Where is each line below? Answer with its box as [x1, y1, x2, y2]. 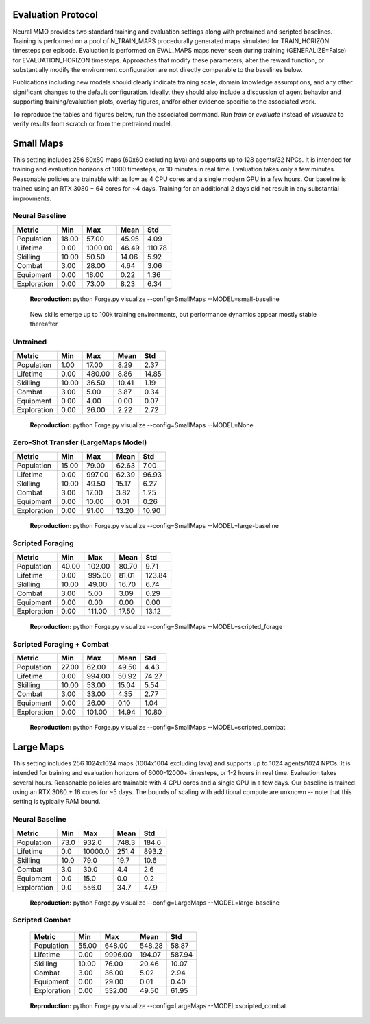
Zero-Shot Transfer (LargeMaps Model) [12, 438, 147, 447]
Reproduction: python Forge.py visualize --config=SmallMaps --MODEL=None [29, 420, 254, 429]
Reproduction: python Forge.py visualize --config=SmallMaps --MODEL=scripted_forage [29, 622, 283, 630]
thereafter [29, 320, 58, 329]
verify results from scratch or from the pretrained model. [12, 120, 173, 128]
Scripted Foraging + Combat [12, 639, 109, 649]
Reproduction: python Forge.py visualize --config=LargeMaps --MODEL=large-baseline [29, 898, 280, 907]
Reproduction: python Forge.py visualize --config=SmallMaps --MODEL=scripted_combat [29, 723, 286, 731]
